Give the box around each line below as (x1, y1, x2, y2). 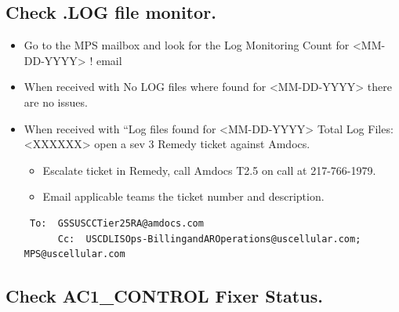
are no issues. (24, 93, 88, 110)
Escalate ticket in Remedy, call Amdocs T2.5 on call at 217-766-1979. (42, 161, 376, 178)
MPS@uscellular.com (24, 249, 125, 260)
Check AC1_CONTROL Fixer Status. (5, 284, 323, 308)
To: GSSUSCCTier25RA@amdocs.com (29, 217, 204, 229)
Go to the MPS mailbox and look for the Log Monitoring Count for (24, 37, 350, 53)
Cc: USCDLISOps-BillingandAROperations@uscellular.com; (57, 233, 361, 245)
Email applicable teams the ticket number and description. (42, 188, 325, 205)
